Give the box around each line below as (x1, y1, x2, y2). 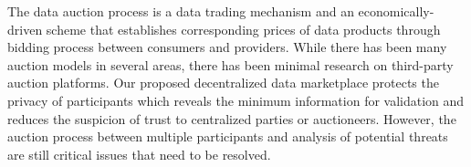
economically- (358, 2, 434, 20)
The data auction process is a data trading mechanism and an (7, 2, 354, 20)
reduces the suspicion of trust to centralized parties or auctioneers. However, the (7, 109, 456, 128)
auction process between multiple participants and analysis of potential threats (7, 127, 448, 146)
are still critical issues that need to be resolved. (7, 144, 271, 163)
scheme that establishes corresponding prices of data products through (46, 19, 441, 38)
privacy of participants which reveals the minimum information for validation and (7, 90, 465, 110)
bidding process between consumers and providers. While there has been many (7, 37, 447, 57)
